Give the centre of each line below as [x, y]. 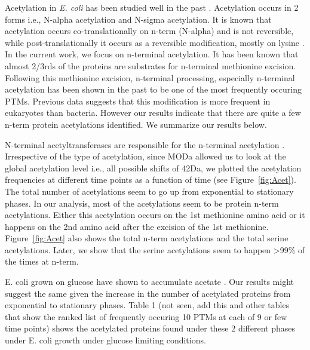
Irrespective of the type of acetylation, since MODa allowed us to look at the [145, 156]
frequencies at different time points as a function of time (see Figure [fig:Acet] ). [151, 179]
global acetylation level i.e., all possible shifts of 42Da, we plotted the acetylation [153, 168]
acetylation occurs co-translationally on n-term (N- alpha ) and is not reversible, [149, 31]
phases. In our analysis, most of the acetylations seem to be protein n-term [142, 203]
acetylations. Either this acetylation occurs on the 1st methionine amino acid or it [155, 215]
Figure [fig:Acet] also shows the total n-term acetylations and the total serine [147, 238]
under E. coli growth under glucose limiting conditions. [105, 340]
